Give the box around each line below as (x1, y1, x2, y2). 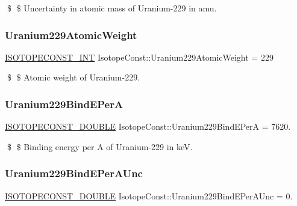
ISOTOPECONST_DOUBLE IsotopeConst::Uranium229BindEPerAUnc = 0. (5, 189, 293, 202)
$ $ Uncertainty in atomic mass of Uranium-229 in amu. (7, 2, 217, 14)
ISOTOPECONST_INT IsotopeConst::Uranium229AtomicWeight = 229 (5, 50, 274, 63)
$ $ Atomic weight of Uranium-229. (7, 71, 140, 83)
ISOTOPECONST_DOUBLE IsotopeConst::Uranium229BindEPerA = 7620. (5, 120, 291, 133)
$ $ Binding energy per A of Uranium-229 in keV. (7, 140, 193, 153)
